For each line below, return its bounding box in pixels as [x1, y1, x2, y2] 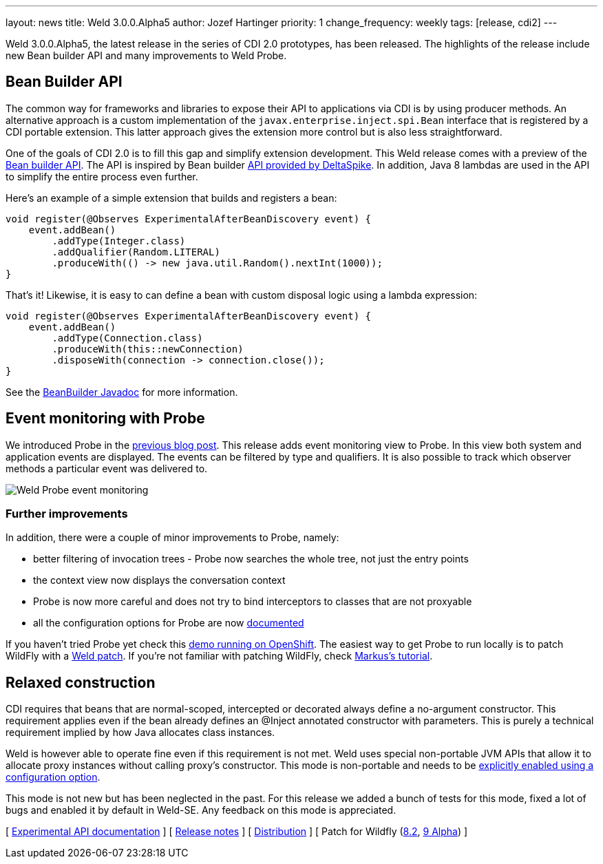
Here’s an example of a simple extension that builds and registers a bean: [6, 191, 337, 204]
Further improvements [6, 507, 128, 521]
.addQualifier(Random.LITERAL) [52, 246, 220, 257]
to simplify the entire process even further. [6, 170, 198, 182]
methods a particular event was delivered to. [6, 462, 208, 474]
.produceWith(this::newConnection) [52, 343, 244, 355]
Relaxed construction [6, 673, 156, 691]
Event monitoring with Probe [6, 410, 205, 428]
